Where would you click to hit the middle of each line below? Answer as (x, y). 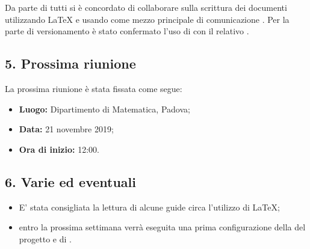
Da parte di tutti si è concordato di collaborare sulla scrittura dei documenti (146, 7)
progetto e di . (45, 238)
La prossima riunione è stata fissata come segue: (94, 88)
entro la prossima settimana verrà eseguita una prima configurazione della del (162, 227)
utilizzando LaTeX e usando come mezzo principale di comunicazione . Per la (147, 19)
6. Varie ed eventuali (70, 181)
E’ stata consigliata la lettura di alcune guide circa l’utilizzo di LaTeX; (149, 207)
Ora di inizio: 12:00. (59, 149)
